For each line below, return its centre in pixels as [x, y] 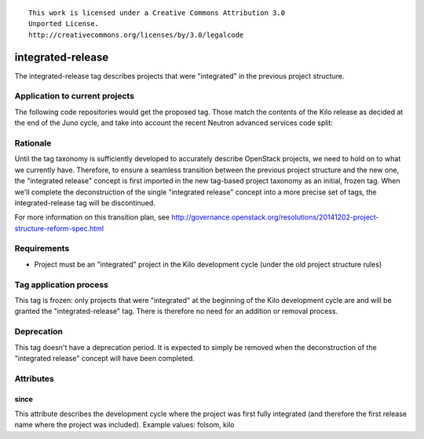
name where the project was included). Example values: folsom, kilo [124, 425]
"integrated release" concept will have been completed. [105, 358]
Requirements [42, 249]
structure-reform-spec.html [59, 228]
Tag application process [62, 285]
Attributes [34, 378]
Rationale [33, 143]
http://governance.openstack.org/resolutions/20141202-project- [276, 217]
